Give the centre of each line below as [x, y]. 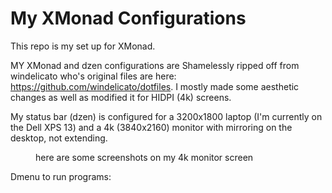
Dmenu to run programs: [61, 176]
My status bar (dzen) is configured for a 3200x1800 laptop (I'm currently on [166, 116]
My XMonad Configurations [128, 18]
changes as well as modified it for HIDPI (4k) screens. [121, 97]
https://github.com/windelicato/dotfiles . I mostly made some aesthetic [155, 86]
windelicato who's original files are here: [93, 76]
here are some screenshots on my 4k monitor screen [144, 157]
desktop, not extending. [59, 138]
